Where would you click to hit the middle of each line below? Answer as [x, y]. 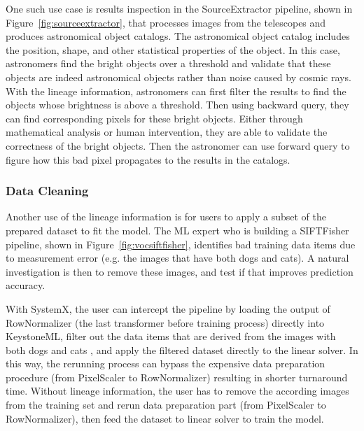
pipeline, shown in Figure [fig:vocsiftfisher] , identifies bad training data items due [181, 244]
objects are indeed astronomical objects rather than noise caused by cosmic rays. [178, 77]
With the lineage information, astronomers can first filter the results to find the [176, 91]
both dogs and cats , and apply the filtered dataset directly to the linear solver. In [182, 349]
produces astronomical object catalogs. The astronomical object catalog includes [178, 36]
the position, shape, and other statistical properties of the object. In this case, [173, 49]
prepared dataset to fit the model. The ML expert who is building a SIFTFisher [177, 230]
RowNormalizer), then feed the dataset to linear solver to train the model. [165, 418]
